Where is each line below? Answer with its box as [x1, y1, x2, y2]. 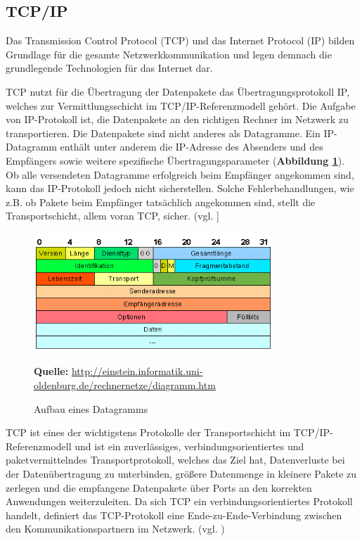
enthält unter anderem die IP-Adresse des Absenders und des [60, 139, 323, 154]
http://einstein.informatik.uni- [71, 364, 203, 378]
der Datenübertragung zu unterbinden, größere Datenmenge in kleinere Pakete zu [6, 466, 357, 481]
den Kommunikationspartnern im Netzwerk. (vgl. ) [6, 521, 225, 536]
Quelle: [34, 364, 69, 378]
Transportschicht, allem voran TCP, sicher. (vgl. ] [6, 208, 219, 223]
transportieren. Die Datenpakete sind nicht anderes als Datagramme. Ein [6, 125, 321, 140]
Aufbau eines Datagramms [34, 401, 148, 416]
